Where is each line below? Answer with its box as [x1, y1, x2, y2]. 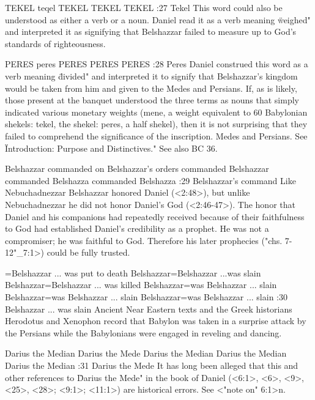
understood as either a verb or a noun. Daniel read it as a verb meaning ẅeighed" [5, 13, 311, 26]
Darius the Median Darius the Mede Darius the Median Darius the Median [5, 347, 287, 360]
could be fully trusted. [46, 246, 130, 259]
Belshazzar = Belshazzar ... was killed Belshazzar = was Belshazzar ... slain [5, 278, 277, 291]
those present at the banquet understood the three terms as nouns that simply [5, 94, 299, 106]
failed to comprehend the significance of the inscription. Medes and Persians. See [5, 129, 308, 142]
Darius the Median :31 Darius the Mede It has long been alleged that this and [5, 359, 298, 372]
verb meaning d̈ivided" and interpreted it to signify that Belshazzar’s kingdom [5, 69, 298, 82]
